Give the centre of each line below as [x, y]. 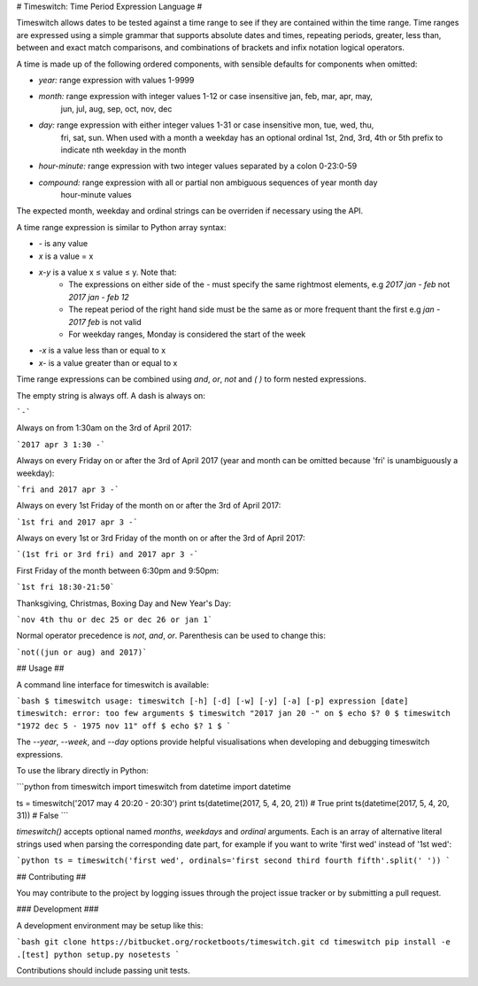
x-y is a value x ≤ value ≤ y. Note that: [108, 272]
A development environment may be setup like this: [110, 925]
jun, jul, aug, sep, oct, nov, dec [116, 109]
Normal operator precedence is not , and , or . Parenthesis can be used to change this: [171, 636]
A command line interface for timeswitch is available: [113, 684]
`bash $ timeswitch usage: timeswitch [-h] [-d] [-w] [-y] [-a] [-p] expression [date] [212, 701]
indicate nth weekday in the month [123, 150]
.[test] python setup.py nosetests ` [98, 954]
